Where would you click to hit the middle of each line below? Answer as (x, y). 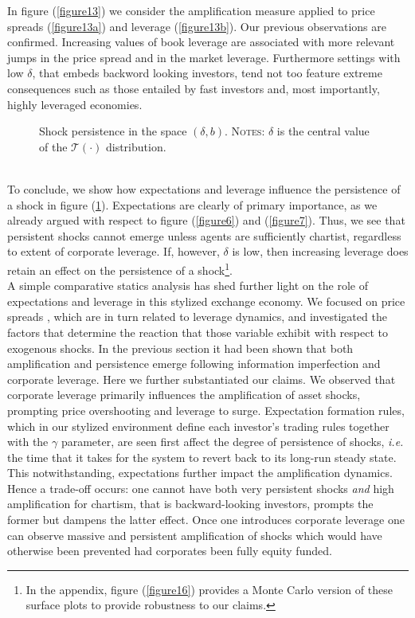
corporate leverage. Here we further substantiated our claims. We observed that (202, 379)
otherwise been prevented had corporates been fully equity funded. (170, 551)
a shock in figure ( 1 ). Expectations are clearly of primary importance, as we (192, 204)
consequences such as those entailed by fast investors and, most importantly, (194, 88)
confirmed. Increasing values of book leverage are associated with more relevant (201, 42)
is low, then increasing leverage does (320, 251)
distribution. (136, 146)
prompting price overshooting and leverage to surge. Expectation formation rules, (206, 410)
